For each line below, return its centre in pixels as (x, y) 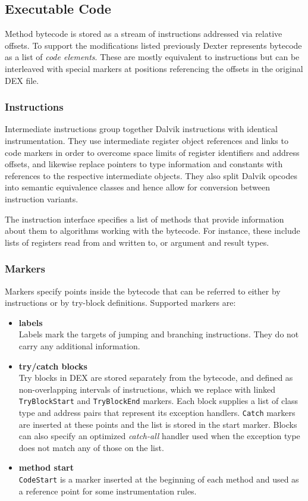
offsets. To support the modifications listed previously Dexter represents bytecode (153, 45)
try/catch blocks (53, 366)
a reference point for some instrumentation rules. (108, 491)
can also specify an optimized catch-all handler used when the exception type (159, 436)
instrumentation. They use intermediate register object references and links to (147, 140)
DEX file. (22, 80)
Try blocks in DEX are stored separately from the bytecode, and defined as (156, 378)
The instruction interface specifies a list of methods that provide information (144, 219)
